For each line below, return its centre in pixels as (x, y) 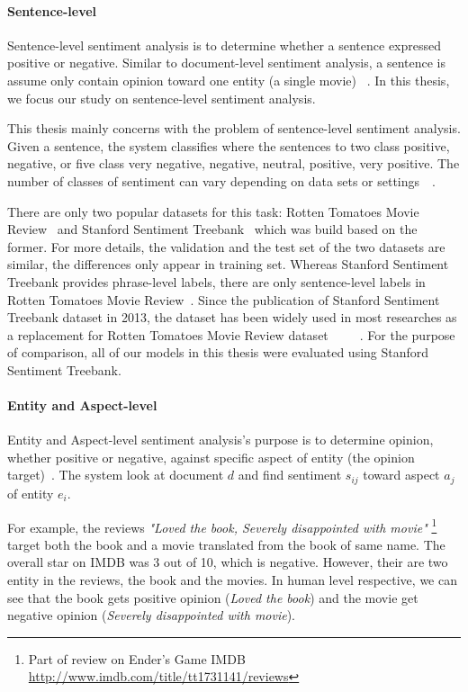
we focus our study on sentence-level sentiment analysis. (162, 98)
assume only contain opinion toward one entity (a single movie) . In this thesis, (229, 80)
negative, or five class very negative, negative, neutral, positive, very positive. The (234, 163)
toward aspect (401, 475)
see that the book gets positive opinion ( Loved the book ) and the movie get (213, 597)
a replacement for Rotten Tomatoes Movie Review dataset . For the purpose (231, 334)
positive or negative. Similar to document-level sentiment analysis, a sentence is (226, 63)
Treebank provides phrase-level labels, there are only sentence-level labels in (216, 281)
